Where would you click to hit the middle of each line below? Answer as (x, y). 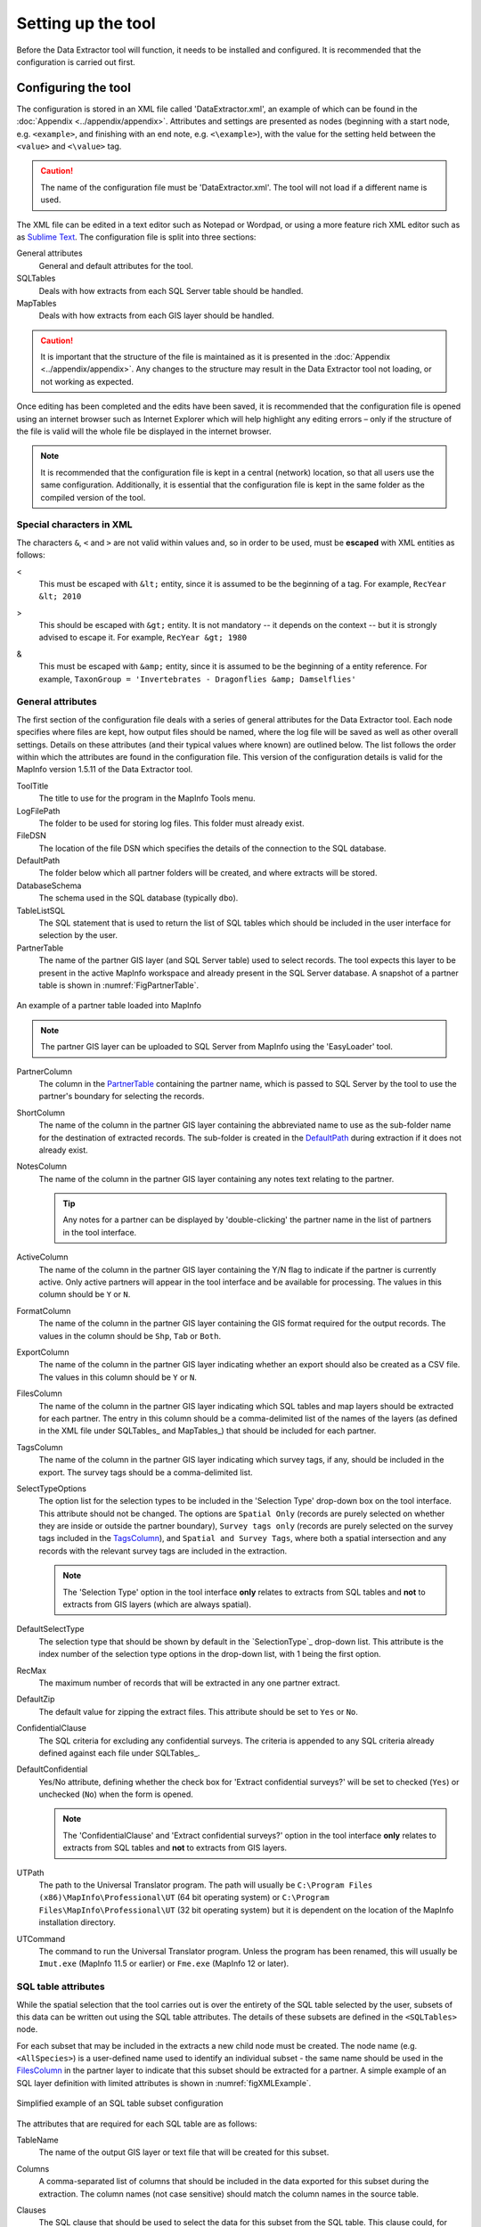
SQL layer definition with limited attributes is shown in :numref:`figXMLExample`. (164, 2083)
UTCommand (41, 1938)
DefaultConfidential (52, 1769)
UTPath (30, 1872)
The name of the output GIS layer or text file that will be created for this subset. (184, 2152)
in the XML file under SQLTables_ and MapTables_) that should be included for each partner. (208, 1431)
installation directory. (77, 1922)
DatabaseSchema (49, 885)
